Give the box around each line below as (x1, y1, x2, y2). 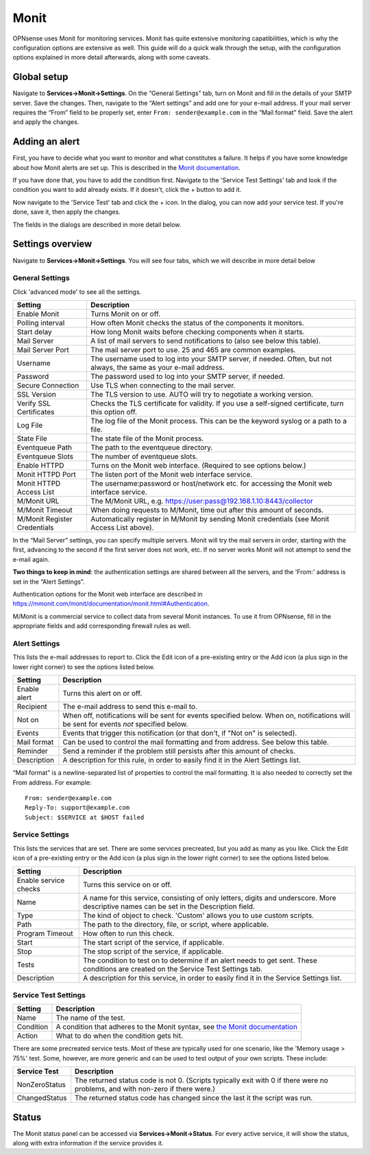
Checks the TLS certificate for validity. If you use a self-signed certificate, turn (90, 399, 344, 408)
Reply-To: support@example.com (25, 804, 130, 812)
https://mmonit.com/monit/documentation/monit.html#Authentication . (12, 599, 210, 608)
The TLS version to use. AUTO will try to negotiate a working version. (90, 390, 314, 399)
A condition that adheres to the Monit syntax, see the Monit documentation (56, 1022, 298, 1032)
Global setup (12, 71, 69, 83)
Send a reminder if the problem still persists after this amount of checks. (62, 747, 296, 756)
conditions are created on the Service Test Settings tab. (82, 964, 263, 973)
